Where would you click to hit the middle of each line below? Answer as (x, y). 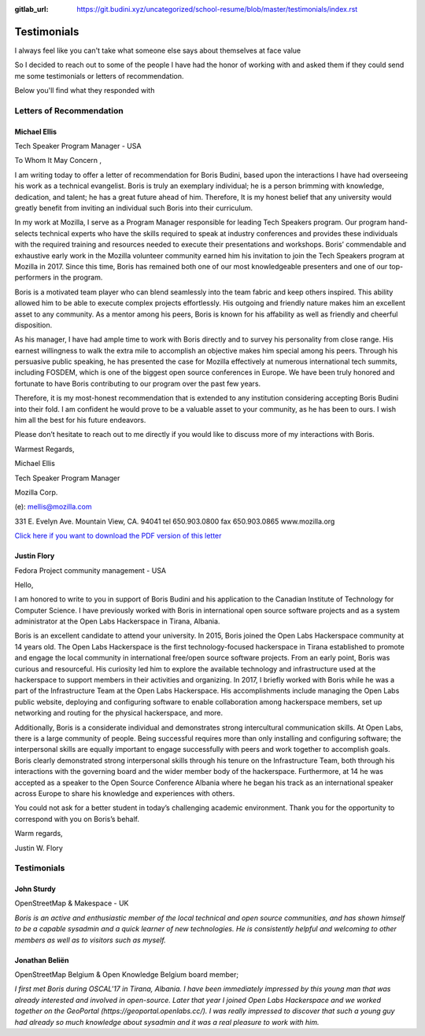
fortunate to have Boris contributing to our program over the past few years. (138, 383)
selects (26, 233)
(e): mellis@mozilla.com (53, 507)
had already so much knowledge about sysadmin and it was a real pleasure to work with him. (167, 1022)
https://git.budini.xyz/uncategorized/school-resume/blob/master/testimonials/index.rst (217, 9)
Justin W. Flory (39, 848)
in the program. (78, 277)
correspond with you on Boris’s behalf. (77, 819)
